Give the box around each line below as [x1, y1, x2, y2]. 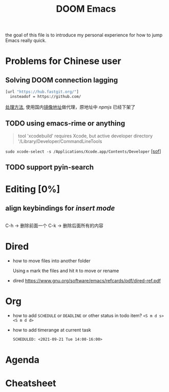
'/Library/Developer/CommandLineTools [17, 138, 102, 144]
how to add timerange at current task [12, 327, 91, 333]
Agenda [5, 354, 39, 366]
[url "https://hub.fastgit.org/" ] [5, 89, 79, 95]
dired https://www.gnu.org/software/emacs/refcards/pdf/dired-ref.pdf [12, 278, 161, 284]
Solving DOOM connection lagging [5, 75, 118, 85]
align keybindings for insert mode [5, 203, 115, 213]
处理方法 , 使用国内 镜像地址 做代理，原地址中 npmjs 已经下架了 [5, 104, 136, 110]
